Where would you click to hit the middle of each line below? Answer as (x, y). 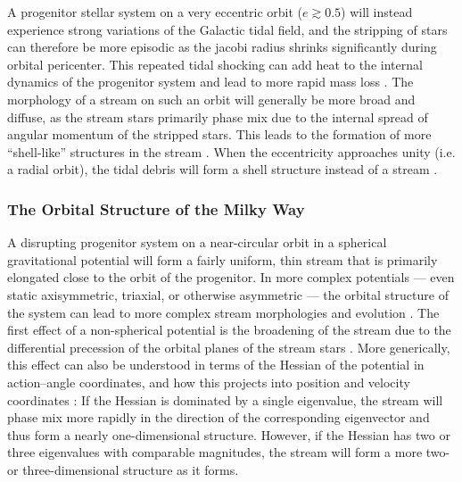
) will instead (377, 12)
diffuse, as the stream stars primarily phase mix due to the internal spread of (218, 116)
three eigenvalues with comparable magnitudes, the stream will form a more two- (229, 452)
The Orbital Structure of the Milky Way (156, 208)
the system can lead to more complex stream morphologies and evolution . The (223, 312)
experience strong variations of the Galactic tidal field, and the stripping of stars (227, 29)
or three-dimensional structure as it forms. (123, 469)
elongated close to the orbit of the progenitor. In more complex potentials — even (231, 277)
